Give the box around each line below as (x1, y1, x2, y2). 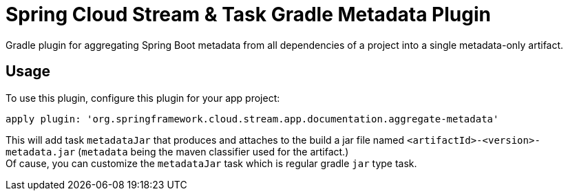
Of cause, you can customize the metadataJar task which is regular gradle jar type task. (6, 157, 417, 169)
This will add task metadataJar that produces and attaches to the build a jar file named (6, 133, 405, 146)
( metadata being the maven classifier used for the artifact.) (78, 145, 349, 157)
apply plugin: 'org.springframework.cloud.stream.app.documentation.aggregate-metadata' (6, 113, 499, 124)
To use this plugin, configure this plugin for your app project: (6, 91, 280, 104)
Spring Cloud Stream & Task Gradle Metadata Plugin (6, 3, 491, 26)
